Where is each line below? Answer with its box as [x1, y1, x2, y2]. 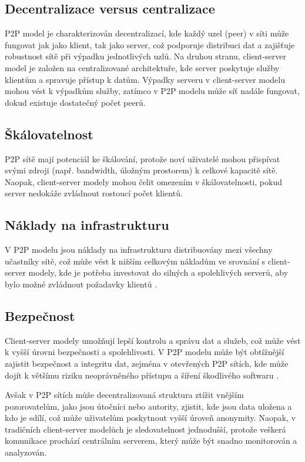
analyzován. [5, 446, 47, 458]
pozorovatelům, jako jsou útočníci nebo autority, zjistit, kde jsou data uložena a [5, 400, 292, 412]
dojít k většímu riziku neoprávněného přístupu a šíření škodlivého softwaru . [5, 369, 279, 381]
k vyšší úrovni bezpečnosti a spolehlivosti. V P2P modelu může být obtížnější [5, 346, 284, 358]
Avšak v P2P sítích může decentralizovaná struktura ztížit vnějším [5, 389, 244, 401]
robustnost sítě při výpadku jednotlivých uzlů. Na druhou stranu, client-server [5, 50, 287, 62]
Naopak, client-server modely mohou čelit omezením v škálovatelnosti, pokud [5, 175, 283, 188]
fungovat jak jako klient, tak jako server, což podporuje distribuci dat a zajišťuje [5, 38, 295, 51]
